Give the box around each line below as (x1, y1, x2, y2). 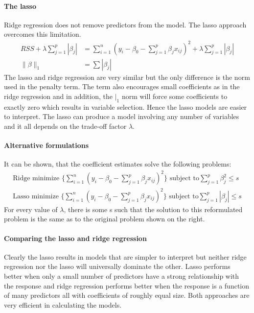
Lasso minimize (13, 193, 59, 200)
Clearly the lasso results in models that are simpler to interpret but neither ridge (4, 251, 247, 262)
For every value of (4, 204, 58, 214)
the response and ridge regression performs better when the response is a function (4, 280, 250, 290)
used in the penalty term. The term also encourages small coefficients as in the (4, 81, 240, 92)
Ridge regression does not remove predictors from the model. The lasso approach (4, 19, 247, 29)
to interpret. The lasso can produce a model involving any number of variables (4, 111, 239, 121)
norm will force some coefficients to (121, 91, 228, 101)
